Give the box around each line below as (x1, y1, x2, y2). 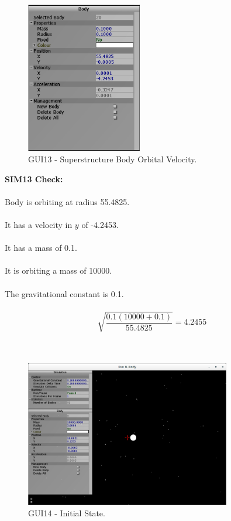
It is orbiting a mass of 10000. (5, 264, 112, 277)
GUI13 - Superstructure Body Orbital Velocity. (28, 153, 197, 165)
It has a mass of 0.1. (5, 241, 77, 254)
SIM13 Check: (5, 172, 63, 185)
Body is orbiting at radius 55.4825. (5, 195, 130, 207)
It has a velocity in (5, 219, 73, 231)
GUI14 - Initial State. (28, 507, 105, 519)
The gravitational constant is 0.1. (5, 287, 124, 299)
